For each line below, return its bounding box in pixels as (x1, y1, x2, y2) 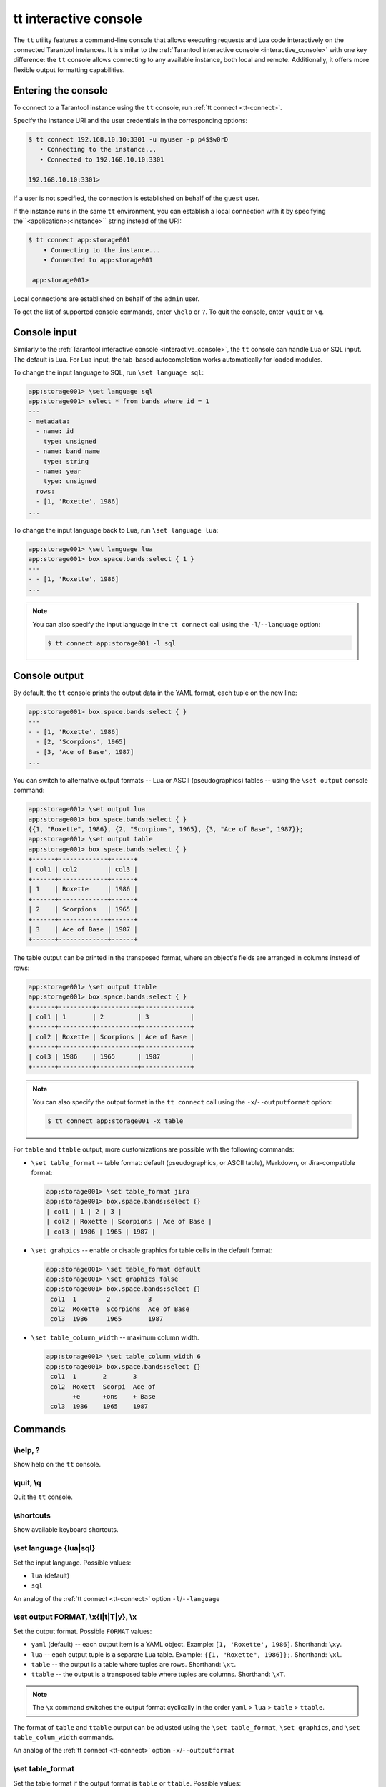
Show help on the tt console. (13, 1460, 102, 1469)
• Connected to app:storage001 (43, 256, 153, 264)
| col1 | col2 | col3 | (28, 865, 139, 873)
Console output (13, 669, 84, 682)
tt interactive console (13, 11, 142, 26)
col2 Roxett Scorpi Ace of (50, 1382, 157, 1390)
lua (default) (31, 1571, 70, 1580)
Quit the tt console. (13, 1493, 73, 1501)
